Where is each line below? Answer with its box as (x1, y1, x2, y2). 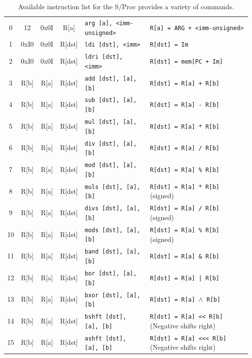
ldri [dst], (84, 53, 123, 61)
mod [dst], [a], (84, 162, 137, 169)
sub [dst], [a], (84, 97, 137, 104)
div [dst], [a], (84, 140, 137, 147)
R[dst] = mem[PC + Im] (150, 58, 223, 66)
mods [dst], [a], (84, 226, 141, 234)
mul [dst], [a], (84, 119, 137, 125)
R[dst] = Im (150, 41, 189, 49)
